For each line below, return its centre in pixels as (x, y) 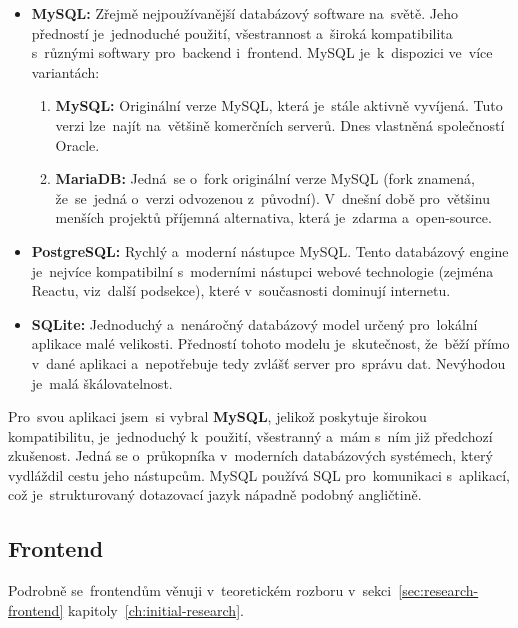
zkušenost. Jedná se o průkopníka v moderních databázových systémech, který (250, 455)
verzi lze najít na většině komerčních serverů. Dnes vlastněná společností (280, 124)
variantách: (65, 71)
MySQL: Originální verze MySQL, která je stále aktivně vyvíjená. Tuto (279, 105)
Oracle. (77, 144)
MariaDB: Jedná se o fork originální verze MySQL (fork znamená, (265, 178)
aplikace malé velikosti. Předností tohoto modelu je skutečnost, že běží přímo (270, 343)
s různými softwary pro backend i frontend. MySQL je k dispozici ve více (262, 52)
